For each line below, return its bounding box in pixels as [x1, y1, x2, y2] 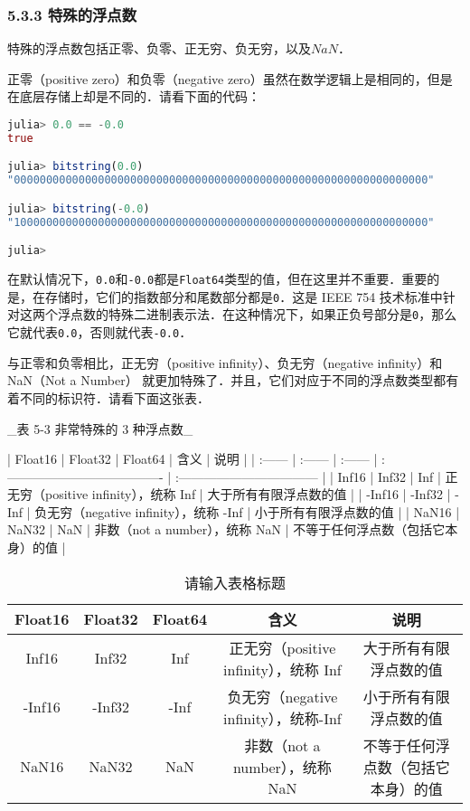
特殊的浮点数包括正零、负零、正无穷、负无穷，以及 [7, 39, 311, 58]
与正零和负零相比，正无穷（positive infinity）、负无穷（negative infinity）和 [7, 353, 443, 372]
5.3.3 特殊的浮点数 [7, 3, 137, 25]
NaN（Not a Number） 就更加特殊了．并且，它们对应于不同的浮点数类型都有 [7, 371, 459, 390]
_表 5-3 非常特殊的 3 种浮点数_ [7, 419, 193, 438]
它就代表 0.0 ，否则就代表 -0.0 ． [7, 323, 193, 342]
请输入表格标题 [183, 571, 286, 593]
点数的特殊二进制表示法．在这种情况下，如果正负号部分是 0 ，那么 [70, 305, 457, 324]
